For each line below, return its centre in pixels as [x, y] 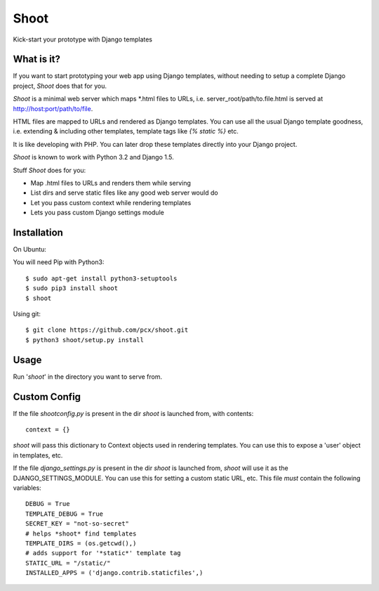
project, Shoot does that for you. [60, 86]
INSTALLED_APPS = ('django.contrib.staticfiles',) [114, 573]
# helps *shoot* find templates [81, 533]
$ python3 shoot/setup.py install [85, 340]
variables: [27, 488]
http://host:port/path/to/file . [53, 108]
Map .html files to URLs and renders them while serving [111, 183]
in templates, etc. [38, 455]
